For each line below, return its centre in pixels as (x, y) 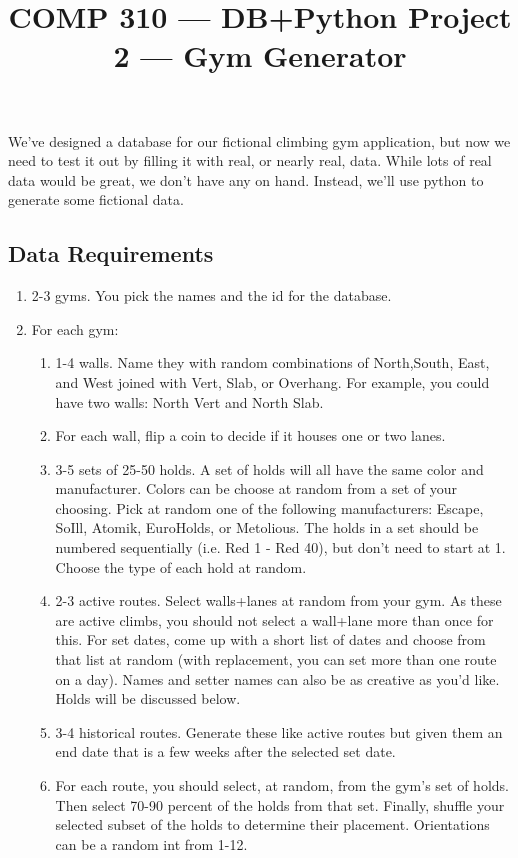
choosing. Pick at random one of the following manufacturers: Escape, (269, 507)
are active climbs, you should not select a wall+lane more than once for (274, 619)
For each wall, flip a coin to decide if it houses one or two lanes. (250, 435)
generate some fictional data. (96, 199)
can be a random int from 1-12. (151, 843)
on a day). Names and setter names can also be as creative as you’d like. (277, 678)
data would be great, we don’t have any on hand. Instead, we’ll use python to (246, 179)
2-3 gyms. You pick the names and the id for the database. (211, 295)
